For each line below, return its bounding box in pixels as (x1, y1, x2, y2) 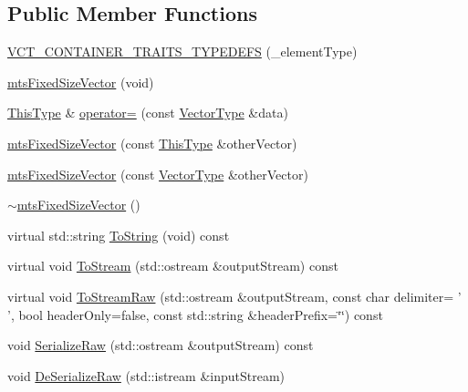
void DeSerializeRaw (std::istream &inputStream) (7, 366, 286, 385)
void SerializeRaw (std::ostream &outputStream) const (7, 335, 314, 355)
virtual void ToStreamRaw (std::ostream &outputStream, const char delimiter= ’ (7, 286, 462, 305)
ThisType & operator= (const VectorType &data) (7, 103, 288, 122)
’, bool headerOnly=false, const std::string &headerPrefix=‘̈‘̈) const (7, 304, 383, 324)
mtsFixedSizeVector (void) (7, 72, 154, 91)
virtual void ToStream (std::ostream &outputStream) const (7, 256, 338, 275)
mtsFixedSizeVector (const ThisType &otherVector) (7, 133, 297, 152)
